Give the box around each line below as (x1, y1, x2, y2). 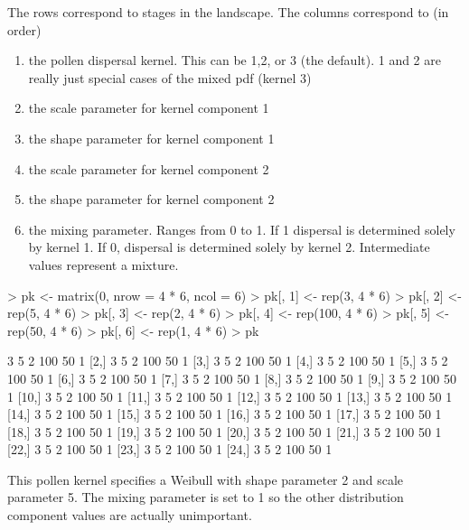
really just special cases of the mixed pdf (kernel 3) (28, 68, 312, 87)
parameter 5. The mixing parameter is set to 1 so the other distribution (7, 488, 404, 507)
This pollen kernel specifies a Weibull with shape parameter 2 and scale (7, 470, 403, 488)
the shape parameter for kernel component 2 (28, 190, 275, 209)
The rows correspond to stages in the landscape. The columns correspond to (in (7, 3, 449, 21)
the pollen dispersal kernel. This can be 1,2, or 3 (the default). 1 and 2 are (28, 51, 441, 70)
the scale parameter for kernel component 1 (28, 98, 269, 117)
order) (7, 20, 42, 39)
